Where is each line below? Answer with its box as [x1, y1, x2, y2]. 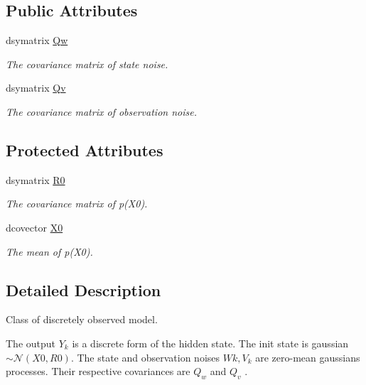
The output [6, 335, 56, 350]
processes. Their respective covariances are [6, 364, 190, 379]
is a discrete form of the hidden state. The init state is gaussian [72, 335, 349, 350]
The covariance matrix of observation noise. [6, 104, 197, 119]
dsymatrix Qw [6, 33, 68, 48]
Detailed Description [6, 278, 161, 300]
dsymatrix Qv [6, 80, 66, 95]
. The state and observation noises [70, 349, 220, 364]
